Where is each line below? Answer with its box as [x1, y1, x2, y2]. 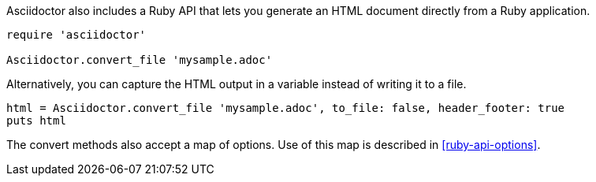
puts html [6, 114, 66, 127]
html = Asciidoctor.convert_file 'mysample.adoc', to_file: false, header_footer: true [6, 102, 565, 114]
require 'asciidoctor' [6, 28, 147, 41]
